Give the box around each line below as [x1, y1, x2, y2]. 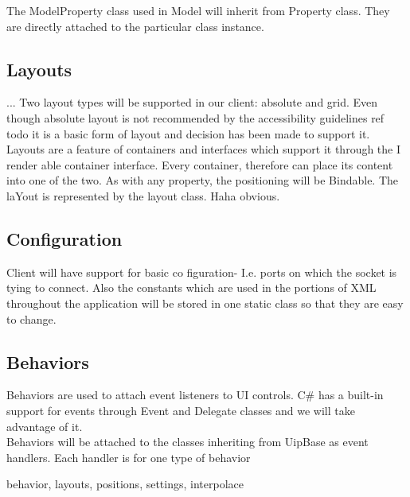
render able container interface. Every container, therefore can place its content [6, 156, 393, 173]
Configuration [6, 226, 123, 250]
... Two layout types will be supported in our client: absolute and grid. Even [6, 94, 378, 111]
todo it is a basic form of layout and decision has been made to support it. [6, 125, 370, 142]
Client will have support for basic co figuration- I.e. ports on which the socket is [6, 263, 397, 280]
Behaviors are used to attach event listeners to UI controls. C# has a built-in [6, 386, 384, 403]
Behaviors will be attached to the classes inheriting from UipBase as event [6, 433, 369, 450]
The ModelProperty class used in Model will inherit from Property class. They [6, 2, 390, 18]
